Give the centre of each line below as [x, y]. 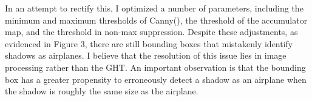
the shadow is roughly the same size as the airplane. [102, 91]
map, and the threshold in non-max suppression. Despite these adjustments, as [151, 32]
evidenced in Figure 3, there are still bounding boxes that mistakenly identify [149, 43]
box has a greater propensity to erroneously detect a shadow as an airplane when [156, 79]
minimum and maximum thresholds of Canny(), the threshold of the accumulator [156, 20]
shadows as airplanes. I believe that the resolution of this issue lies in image [146, 55]
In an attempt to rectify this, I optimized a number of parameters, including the [154, 8]
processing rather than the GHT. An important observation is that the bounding [155, 67]
